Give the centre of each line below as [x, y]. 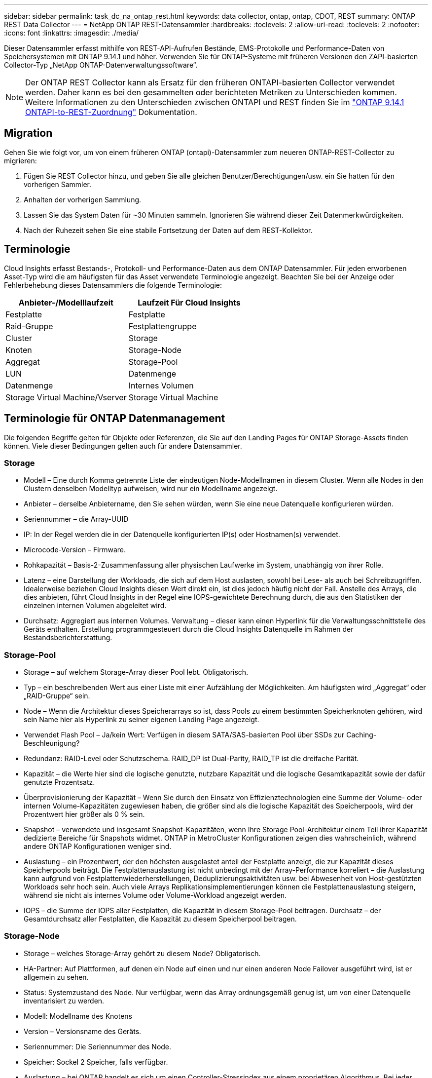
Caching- [361, 735]
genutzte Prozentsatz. [59, 782]
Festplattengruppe [162, 326]
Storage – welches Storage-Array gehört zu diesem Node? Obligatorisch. [142, 953]
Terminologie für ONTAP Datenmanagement [115, 419]
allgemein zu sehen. [56, 977]
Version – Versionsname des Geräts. [83, 1031]
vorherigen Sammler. [58, 184]
